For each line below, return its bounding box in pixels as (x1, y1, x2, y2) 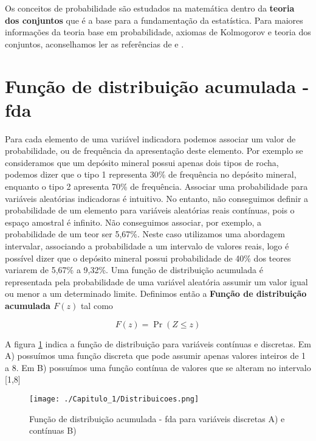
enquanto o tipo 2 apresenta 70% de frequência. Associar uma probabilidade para (5, 180, 308, 193)
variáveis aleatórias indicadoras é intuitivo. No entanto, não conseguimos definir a (5, 192, 309, 204)
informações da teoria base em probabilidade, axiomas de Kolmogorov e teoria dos (5, 26, 311, 38)
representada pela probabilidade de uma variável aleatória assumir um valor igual (5, 275, 308, 288)
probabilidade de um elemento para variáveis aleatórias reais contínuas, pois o (5, 204, 295, 217)
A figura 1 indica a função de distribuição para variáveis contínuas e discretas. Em (5, 337, 312, 350)
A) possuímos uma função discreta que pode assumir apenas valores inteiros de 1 (5, 349, 306, 362)
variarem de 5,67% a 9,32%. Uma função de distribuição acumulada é (5, 263, 263, 276)
